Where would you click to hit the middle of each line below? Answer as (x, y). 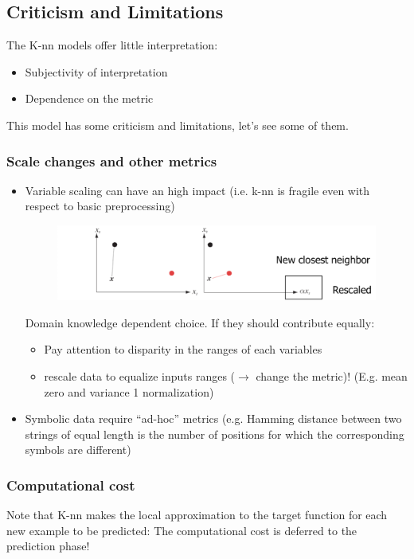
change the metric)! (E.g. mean (332, 375)
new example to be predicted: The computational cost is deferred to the (182, 530)
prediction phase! (48, 546)
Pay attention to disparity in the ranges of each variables (183, 349)
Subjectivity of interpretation (96, 71)
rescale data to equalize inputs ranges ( (140, 375)
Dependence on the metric (89, 98)
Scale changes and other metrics (112, 160)
